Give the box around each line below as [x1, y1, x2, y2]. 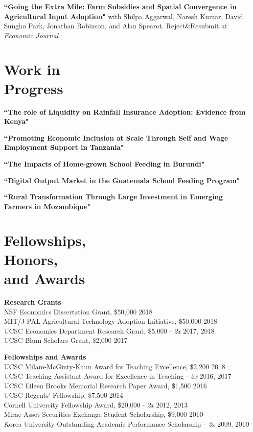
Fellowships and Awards [4, 351, 86, 361]
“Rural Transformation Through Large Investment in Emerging [4, 192, 223, 202]
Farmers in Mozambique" [4, 201, 91, 211]
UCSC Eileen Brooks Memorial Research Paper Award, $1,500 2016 [4, 380, 207, 390]
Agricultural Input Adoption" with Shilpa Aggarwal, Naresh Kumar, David [4, 11, 243, 21]
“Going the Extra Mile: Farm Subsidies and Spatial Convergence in [4, 1, 237, 11]
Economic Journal [4, 30, 59, 40]
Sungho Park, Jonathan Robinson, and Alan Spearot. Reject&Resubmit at [4, 21, 228, 31]
